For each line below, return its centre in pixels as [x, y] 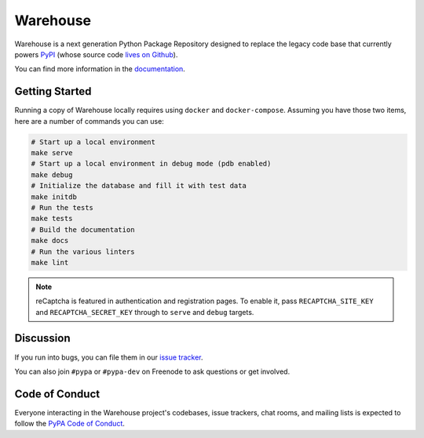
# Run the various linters [83, 252]
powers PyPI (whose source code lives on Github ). [96, 54]
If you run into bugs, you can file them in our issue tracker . [109, 357]
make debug [52, 175]
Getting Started [53, 91]
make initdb [54, 197]
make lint [50, 262]
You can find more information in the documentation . [100, 69]
